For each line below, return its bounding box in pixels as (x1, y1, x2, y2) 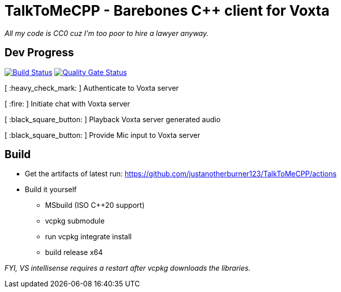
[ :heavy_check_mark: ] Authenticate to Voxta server (5, 83, 179, 92)
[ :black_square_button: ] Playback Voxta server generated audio (5, 115, 221, 124)
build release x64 (45, 248, 103, 257)
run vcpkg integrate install (45, 232, 132, 241)
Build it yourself (25, 185, 77, 194)
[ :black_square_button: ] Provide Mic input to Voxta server (5, 130, 200, 139)
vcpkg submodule (45, 216, 105, 226)
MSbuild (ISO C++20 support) (45, 201, 145, 210)
